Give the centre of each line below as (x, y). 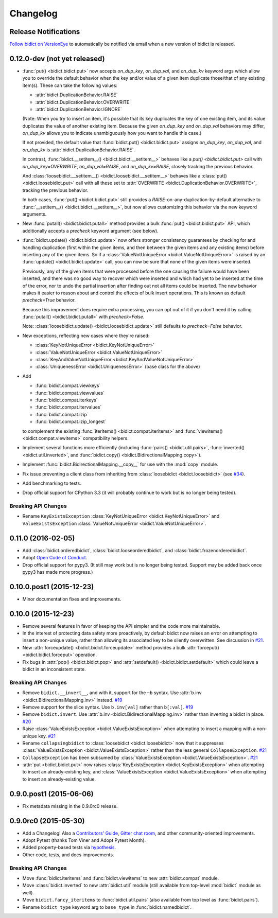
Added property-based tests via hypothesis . (69, 848)
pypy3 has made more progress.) (58, 572)
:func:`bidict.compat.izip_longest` (71, 421)
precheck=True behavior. (49, 300)
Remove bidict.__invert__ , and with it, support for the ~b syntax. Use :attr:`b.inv (112, 693)
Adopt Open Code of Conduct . (55, 558)
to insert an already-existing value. (59, 779)
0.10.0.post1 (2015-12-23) (52, 587)
